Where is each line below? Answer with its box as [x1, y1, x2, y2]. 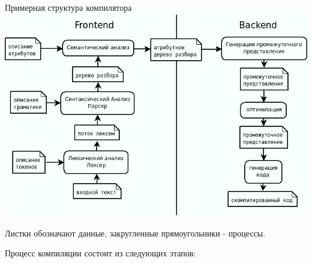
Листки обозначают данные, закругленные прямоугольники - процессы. [5, 226, 266, 239]
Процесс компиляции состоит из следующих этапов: [5, 247, 196, 259]
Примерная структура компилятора [5, 1, 132, 13]
